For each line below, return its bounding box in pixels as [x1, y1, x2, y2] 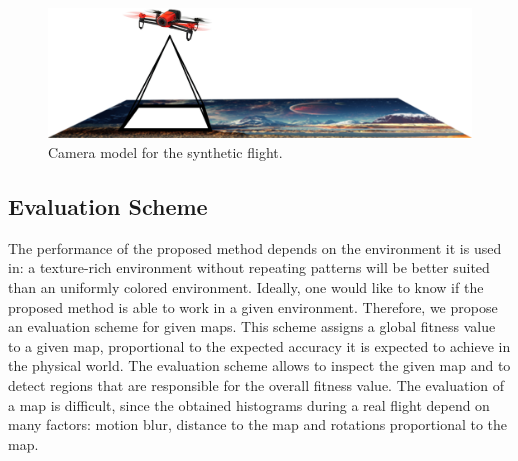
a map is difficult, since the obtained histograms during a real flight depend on [8, 394, 490, 415]
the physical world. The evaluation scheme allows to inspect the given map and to [8, 355, 511, 376]
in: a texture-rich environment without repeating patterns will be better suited [8, 257, 490, 278]
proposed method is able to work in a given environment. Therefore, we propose [8, 296, 498, 317]
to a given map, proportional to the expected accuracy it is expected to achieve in [8, 335, 511, 356]
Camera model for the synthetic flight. [48, 142, 283, 163]
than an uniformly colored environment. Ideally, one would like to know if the [8, 277, 484, 297]
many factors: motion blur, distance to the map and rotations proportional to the [8, 414, 508, 435]
